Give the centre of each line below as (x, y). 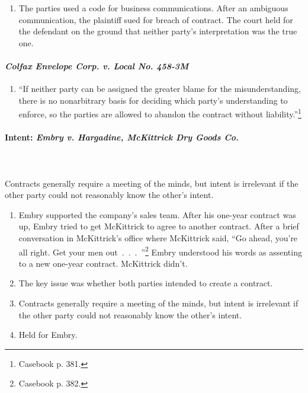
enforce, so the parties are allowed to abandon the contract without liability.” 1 (160, 113)
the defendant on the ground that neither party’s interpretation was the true (158, 31)
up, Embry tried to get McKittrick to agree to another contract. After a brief (159, 226)
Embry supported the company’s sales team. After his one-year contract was (157, 214)
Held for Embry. (48, 335)
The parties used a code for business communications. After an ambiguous (153, 8)
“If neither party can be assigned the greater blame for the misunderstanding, (160, 89)
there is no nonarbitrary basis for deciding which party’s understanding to (153, 100)
